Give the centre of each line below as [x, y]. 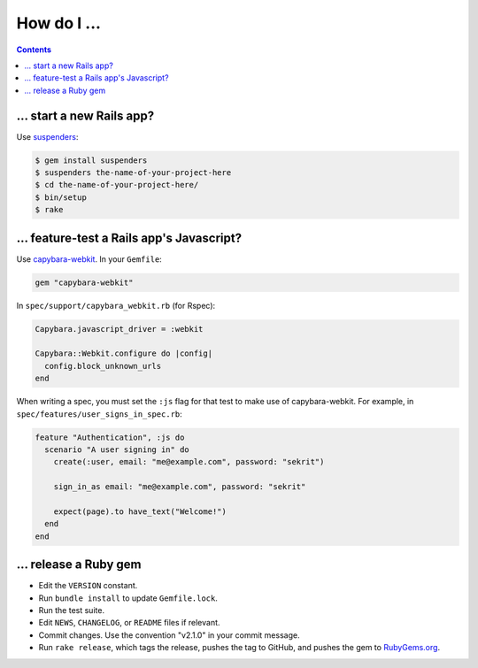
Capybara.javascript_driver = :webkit [119, 329]
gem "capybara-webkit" [84, 282]
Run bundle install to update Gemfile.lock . [128, 598]
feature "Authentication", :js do [110, 437]
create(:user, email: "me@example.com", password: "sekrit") [189, 462]
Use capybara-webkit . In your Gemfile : [89, 259]
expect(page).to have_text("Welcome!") [140, 511]
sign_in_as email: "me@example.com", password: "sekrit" [180, 487]
